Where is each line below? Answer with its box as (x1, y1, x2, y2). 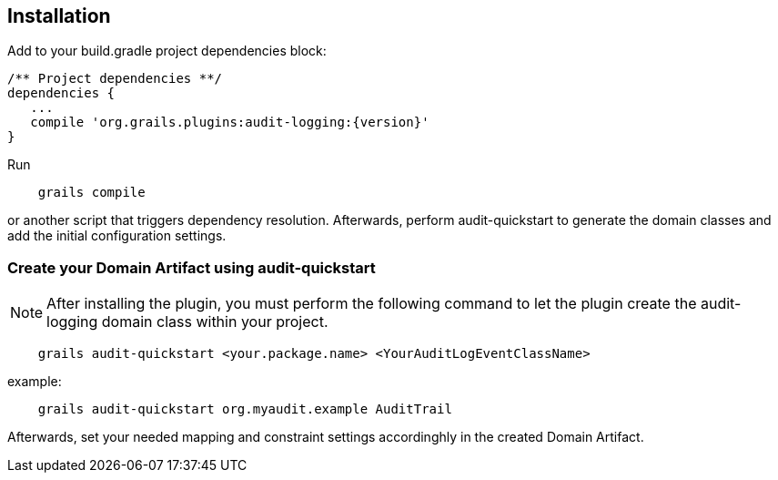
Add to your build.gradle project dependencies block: (7, 43, 327, 59)
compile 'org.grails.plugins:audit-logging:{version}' (30, 115, 429, 130)
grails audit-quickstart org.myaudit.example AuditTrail (37, 402, 452, 417)
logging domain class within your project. (46, 312, 328, 332)
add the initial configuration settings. (7, 228, 227, 244)
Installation (7, 5, 111, 27)
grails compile (37, 185, 146, 200)
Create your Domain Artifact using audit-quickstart (7, 258, 376, 277)
